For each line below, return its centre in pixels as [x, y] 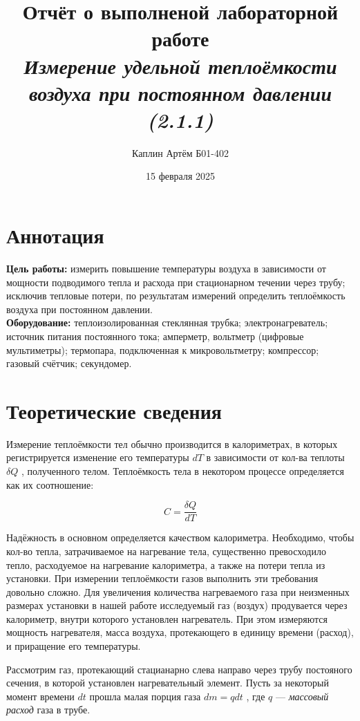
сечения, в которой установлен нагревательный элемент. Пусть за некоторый [168, 683]
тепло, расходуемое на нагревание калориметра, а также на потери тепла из [166, 564]
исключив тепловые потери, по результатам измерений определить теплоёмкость [176, 296]
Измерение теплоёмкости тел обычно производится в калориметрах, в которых [172, 443]
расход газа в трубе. [48, 710]
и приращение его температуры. [74, 646]
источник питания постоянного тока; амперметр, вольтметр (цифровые [155, 336]
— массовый [302, 696]
